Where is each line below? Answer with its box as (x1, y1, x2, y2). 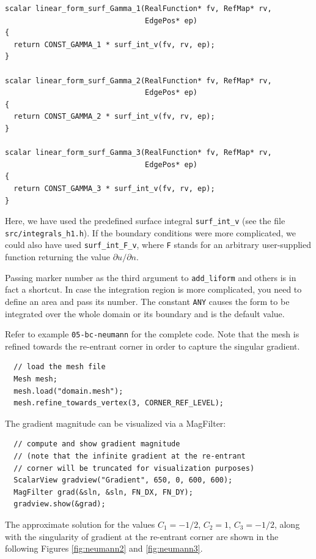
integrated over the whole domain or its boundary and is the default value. (5, 307, 285, 320)
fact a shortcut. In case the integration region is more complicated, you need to (5, 283, 302, 296)
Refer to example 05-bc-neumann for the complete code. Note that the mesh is (5, 328, 299, 340)
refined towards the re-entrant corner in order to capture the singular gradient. (5, 339, 300, 352)
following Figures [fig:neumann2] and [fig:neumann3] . (5, 542, 203, 555)
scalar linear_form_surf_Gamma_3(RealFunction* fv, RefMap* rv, (5, 148, 272, 157)
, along (274, 517, 300, 530)
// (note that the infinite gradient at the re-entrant (13, 451, 246, 460)
